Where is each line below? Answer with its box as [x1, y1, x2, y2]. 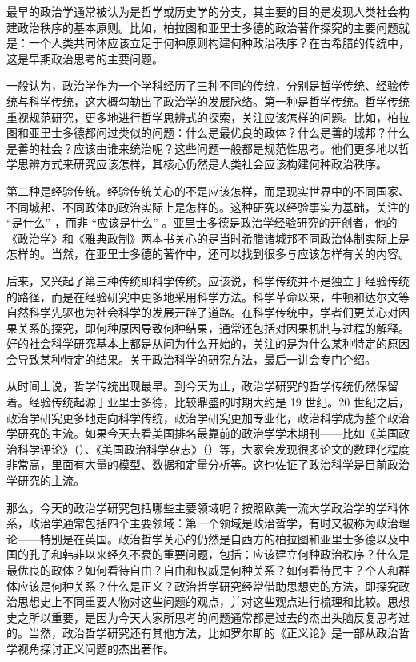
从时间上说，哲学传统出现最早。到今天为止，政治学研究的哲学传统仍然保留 [6, 377, 398, 394]
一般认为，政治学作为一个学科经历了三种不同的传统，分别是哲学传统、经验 [6, 77, 398, 94]
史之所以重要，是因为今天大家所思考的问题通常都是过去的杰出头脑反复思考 [6, 608, 398, 625]
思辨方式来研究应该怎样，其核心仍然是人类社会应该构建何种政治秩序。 [17, 155, 387, 172]
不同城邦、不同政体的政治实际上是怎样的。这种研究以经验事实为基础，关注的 [6, 198, 410, 215]
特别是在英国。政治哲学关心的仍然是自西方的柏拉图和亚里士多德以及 [39, 530, 398, 547]
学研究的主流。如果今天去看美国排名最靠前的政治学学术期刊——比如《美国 [6, 425, 398, 442]
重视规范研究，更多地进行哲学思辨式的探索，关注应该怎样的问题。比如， [6, 108, 387, 125]
